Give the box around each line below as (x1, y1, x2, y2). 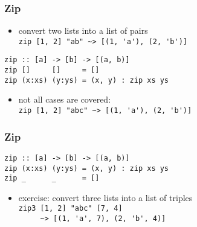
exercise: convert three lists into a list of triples (18, 191, 193, 203)
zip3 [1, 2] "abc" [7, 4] (18, 204, 123, 213)
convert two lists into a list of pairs (18, 24, 148, 37)
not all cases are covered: (18, 93, 111, 106)
